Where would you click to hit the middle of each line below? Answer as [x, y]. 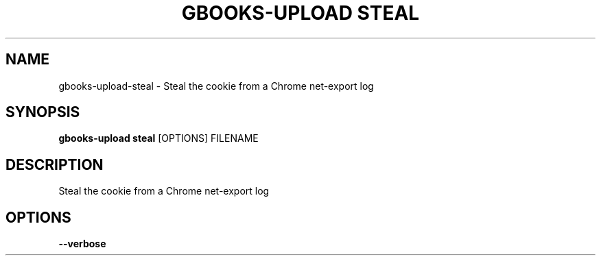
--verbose [82, 244]
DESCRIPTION [55, 164]
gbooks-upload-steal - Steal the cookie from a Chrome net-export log [216, 86]
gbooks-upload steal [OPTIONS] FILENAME [158, 138]
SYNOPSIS [43, 112]
